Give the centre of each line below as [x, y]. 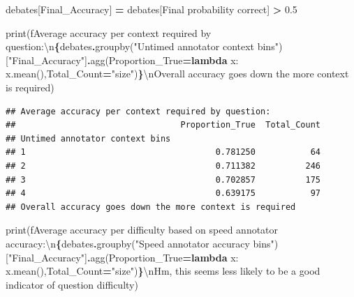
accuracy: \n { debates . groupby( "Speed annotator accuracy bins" [140, 243]
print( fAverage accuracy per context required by [109, 32]
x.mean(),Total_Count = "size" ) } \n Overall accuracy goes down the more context [177, 74]
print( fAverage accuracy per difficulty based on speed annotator [142, 230]
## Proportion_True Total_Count [163, 125]
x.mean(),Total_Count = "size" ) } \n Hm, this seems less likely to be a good [163, 271]
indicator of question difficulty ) [72, 284]
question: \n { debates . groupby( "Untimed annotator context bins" [142, 46]
